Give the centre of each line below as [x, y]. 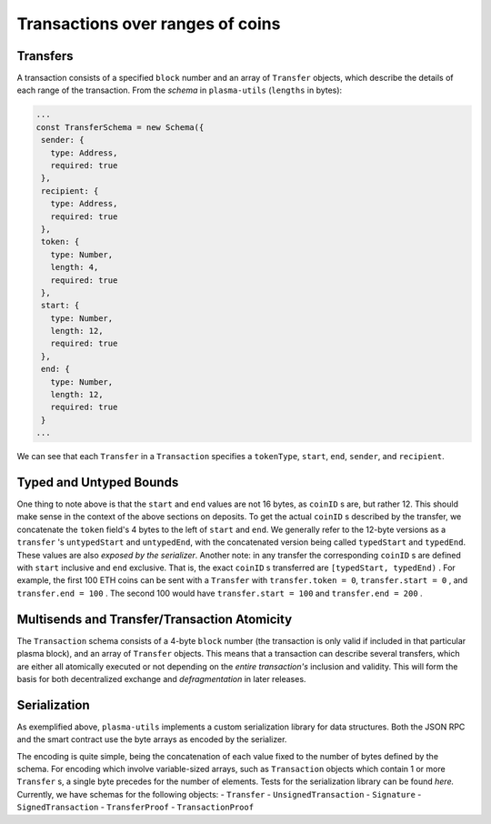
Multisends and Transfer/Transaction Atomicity [155, 619]
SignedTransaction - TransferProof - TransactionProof [135, 807]
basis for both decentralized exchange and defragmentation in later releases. [161, 678]
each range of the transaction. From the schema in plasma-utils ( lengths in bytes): [180, 90]
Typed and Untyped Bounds [98, 482]
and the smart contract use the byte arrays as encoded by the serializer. [152, 739]
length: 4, [75, 267]
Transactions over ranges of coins [149, 24]
